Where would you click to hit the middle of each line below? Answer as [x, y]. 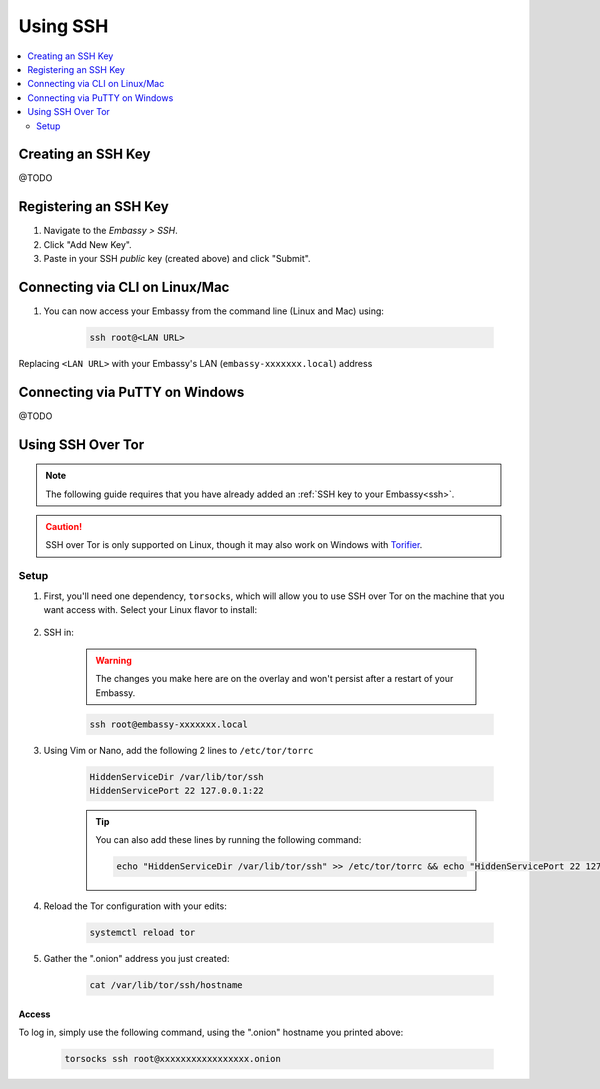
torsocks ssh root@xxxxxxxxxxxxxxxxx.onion [173, 1059]
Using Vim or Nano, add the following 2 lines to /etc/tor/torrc [178, 750]
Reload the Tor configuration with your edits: [135, 906]
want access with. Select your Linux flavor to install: [150, 609]
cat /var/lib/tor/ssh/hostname [166, 985]
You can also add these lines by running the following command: [228, 840]
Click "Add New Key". [87, 244]
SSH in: [59, 632]
